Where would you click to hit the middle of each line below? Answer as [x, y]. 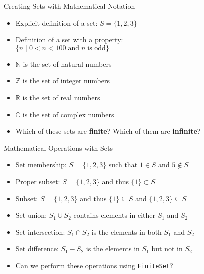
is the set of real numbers [61, 97]
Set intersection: [40, 232]
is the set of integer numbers [66, 81]
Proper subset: [38, 181]
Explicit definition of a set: [57, 23]
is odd [97, 48]
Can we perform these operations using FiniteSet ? [94, 265]
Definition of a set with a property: [69, 40]
